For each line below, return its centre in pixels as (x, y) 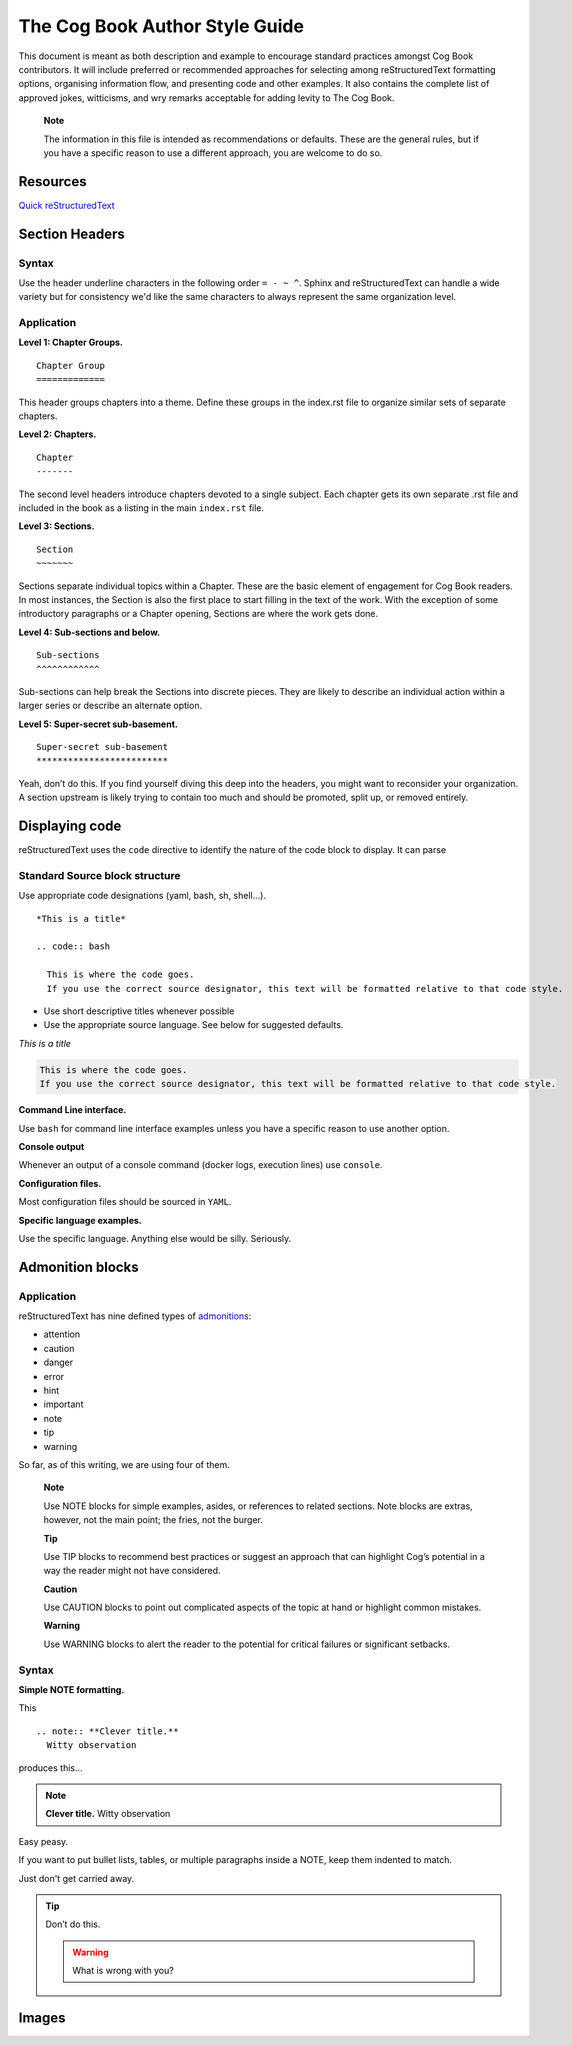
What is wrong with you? (123, 1971)
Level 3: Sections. (56, 526)
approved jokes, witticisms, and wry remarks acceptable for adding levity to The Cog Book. (206, 97)
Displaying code (70, 826)
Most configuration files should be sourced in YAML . (125, 1202)
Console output (51, 1146)
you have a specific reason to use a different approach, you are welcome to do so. (213, 152)
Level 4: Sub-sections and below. (89, 632)
